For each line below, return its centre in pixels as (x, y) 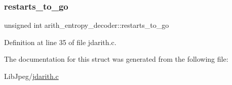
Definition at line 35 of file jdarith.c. (60, 42)
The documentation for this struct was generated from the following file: (116, 59)
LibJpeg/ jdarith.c (31, 76)
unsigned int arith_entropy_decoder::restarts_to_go (87, 25)
